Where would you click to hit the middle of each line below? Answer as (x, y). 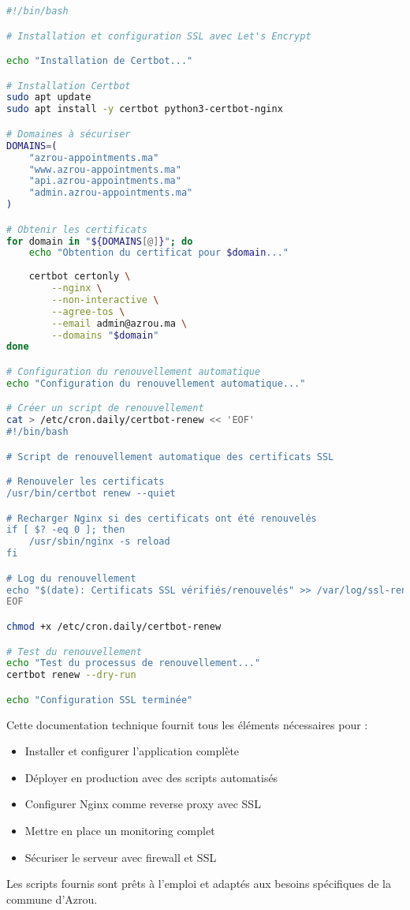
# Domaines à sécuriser (69, 134)
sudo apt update (49, 97)
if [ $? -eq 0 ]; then (66, 530)
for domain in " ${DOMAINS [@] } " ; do (100, 241)
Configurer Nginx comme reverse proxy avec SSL (143, 804)
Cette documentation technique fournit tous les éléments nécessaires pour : (187, 724)
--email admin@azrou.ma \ (119, 323)
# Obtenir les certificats (77, 229)
